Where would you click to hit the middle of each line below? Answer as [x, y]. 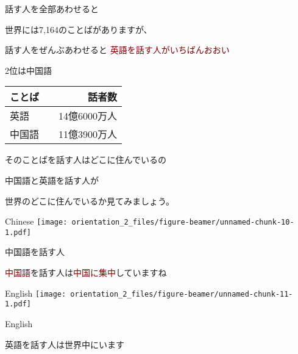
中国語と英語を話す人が [52, 180]
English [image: [36, 293]
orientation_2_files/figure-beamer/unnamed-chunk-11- [182, 294]
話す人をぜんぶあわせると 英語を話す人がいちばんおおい [117, 50]
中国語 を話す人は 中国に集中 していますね [86, 273]
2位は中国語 [28, 70]
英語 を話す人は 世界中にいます [65, 344]
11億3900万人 [88, 134]
